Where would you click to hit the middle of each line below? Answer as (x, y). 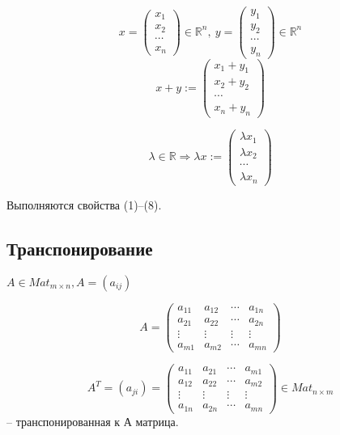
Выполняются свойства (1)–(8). (84, 204)
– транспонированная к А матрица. (93, 421)
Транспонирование (80, 248)
